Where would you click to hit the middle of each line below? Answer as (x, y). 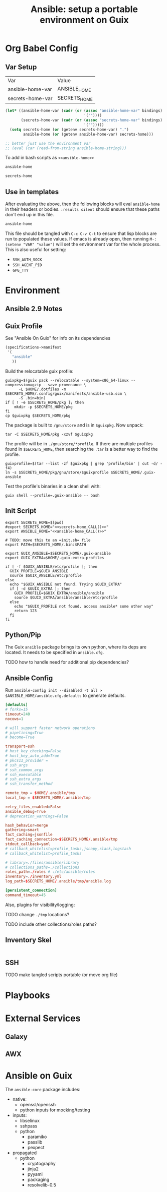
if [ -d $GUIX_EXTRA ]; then (40, 588)
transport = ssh (20, 747)
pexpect (36, 1148)
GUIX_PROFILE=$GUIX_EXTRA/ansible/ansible (59, 593)
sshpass (29, 1126)
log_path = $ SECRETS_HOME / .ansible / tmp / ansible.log (58, 881)
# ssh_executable (23, 774)
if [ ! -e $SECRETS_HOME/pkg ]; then (45, 402)
